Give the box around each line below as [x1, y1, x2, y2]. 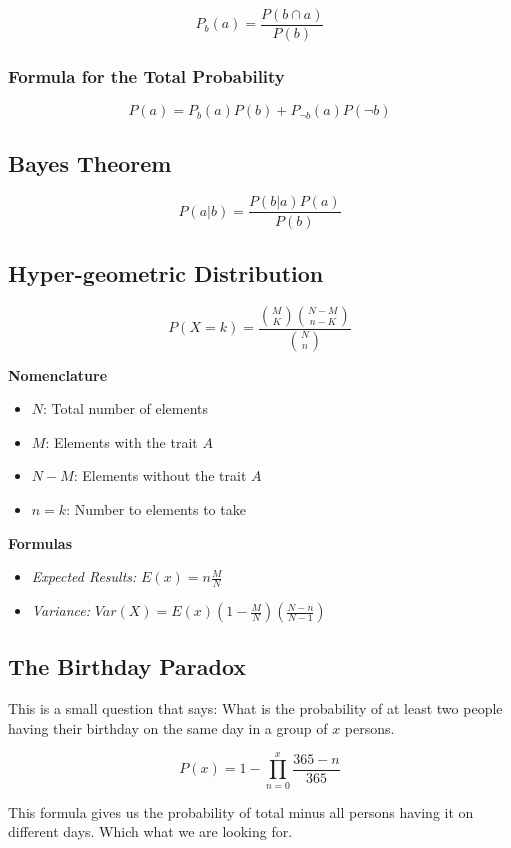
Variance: [31, 600, 90, 621]
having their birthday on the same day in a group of [8, 717, 328, 738]
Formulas [8, 532, 73, 553]
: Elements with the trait [45, 431, 198, 452]
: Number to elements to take [66, 499, 246, 519]
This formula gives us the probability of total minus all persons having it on [8, 801, 474, 822]
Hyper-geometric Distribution [8, 257, 324, 288]
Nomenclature [8, 364, 108, 385]
